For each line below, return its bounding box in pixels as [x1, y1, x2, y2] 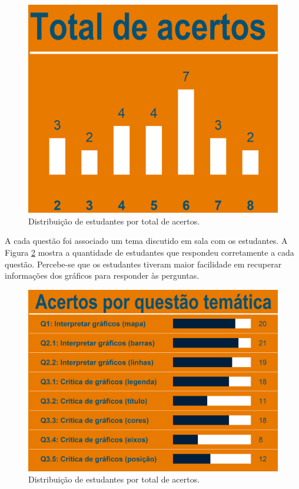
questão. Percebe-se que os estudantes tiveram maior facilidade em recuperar [5, 257, 282, 270]
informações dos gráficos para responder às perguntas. [5, 269, 200, 282]
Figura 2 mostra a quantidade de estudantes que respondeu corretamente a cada [5, 246, 294, 258]
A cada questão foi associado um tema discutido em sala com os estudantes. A [5, 234, 288, 247]
